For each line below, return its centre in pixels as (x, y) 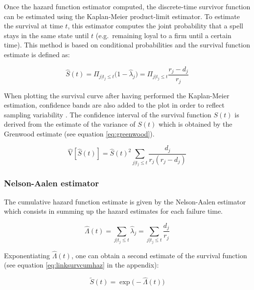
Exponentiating (27, 255)
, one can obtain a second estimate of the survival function (159, 255)
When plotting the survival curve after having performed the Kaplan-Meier (117, 95)
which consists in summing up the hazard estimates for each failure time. (113, 211)
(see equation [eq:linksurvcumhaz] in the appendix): (81, 265)
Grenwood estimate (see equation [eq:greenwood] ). (79, 133)
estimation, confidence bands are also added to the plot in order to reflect (114, 105)
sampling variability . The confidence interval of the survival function (108, 114)
